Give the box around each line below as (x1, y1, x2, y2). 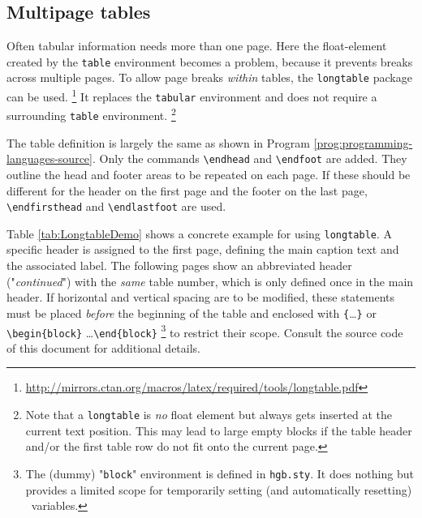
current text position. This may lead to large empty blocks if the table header (25, 422, 412, 439)
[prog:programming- (313, 134, 413, 151)
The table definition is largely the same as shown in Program (6, 134, 310, 151)
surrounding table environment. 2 (6, 105, 176, 124)
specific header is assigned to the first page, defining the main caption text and (6, 241, 399, 258)
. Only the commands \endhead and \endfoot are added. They (92, 150, 407, 167)
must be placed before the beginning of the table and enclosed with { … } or (6, 304, 377, 321)
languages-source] (6, 150, 93, 167)
